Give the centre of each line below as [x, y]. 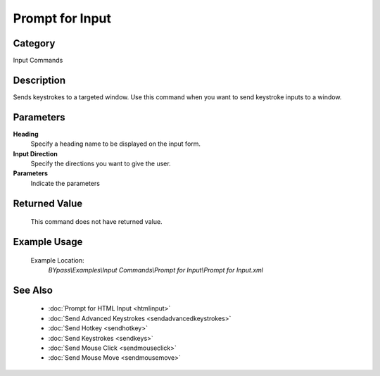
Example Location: [57, 260]
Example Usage [48, 242]
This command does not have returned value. [96, 222]
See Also [33, 290]
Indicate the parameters [65, 183]
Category [34, 43]
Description [39, 80]
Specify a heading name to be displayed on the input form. [115, 144]
